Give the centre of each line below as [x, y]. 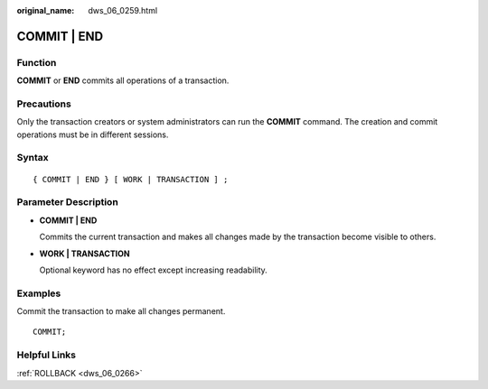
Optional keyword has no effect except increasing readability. [154, 270]
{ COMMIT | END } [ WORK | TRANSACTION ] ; [131, 179]
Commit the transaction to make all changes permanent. [121, 311]
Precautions [44, 104]
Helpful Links [47, 355]
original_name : [46, 10]
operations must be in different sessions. [93, 134]
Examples [39, 293]
